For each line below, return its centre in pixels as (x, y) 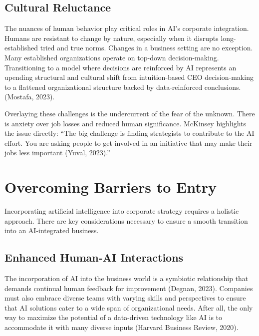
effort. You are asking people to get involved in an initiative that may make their (129, 143)
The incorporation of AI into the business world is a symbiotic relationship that (127, 278)
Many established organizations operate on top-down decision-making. (112, 57)
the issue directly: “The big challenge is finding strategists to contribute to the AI (129, 133)
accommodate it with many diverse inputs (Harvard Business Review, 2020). (122, 327)
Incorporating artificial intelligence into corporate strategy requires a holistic (122, 211)
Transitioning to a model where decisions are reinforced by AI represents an (121, 67)
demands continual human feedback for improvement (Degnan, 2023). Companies (129, 288)
